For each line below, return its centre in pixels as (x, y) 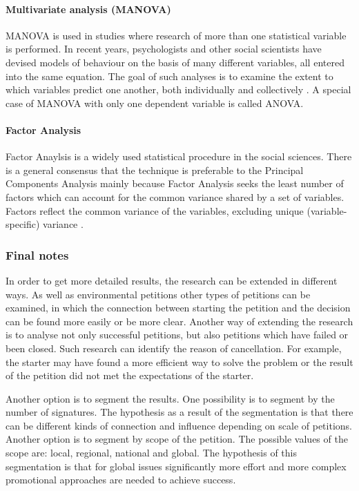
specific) (23, 224)
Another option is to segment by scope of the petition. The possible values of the (177, 439)
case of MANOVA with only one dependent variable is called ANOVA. (155, 103)
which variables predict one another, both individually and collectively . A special (178, 89)
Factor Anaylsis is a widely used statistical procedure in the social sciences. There (179, 156)
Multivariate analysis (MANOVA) (88, 9)
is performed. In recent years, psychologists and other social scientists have (164, 49)
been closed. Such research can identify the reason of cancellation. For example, (174, 348)
